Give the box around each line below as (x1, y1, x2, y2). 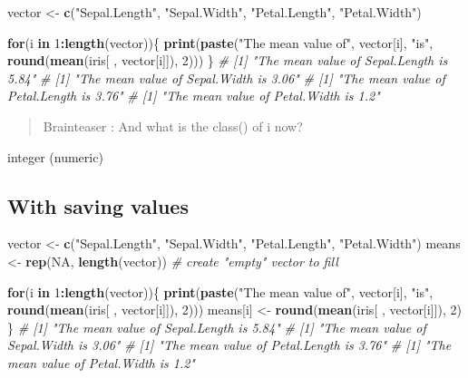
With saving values (7, 191, 189, 219)
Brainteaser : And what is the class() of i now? (43, 116, 303, 135)
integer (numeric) (7, 147, 103, 166)
